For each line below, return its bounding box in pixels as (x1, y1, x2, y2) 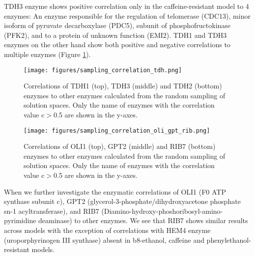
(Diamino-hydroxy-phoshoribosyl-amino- (101, 205, 223, 216)
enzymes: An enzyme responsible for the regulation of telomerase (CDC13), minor (4, 10, 251, 21)
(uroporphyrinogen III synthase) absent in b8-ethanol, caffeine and (4, 234, 204, 245)
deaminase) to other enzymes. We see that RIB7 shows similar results (38, 215, 248, 226)
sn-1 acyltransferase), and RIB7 (4, 205, 99, 216)
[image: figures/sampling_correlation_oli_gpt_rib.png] (24, 127, 210, 134)
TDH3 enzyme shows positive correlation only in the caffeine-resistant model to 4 (4, 1, 249, 11)
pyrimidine (4, 215, 36, 226)
